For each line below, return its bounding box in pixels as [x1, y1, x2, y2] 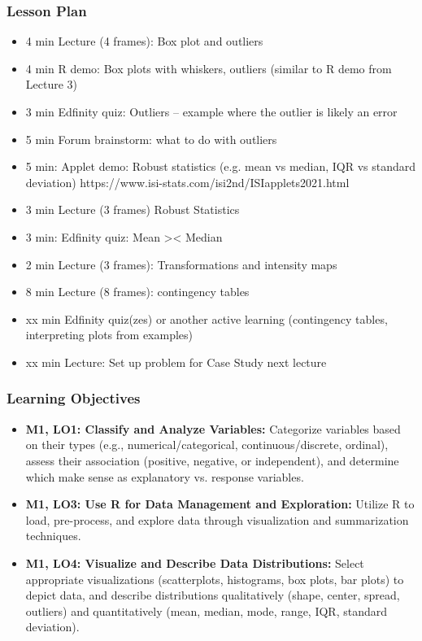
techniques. [25, 527, 81, 544]
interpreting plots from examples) [25, 326, 194, 343]
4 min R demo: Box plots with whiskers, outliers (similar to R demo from [25, 59, 392, 76]
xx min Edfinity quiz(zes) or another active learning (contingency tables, [25, 310, 388, 327]
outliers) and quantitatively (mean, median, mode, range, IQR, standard [25, 602, 388, 619]
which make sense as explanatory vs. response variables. [25, 468, 304, 485]
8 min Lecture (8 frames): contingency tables [25, 283, 250, 300]
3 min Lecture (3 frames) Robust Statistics [25, 201, 240, 218]
